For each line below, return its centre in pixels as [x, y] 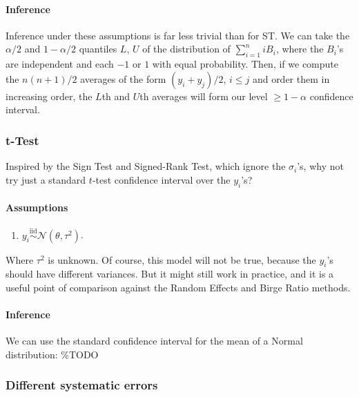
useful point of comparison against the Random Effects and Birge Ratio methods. [178, 287]
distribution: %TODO [52, 354]
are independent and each [60, 64]
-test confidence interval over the [161, 179]
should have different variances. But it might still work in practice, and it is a [170, 274]
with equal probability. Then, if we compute [245, 64]
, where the [300, 49]
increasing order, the [49, 96]
